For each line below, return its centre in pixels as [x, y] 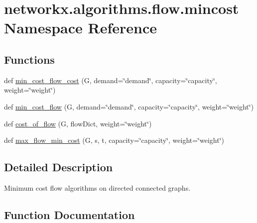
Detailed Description [59, 167]
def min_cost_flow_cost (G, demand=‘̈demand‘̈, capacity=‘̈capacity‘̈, [111, 80]
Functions [29, 59]
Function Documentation [69, 214]
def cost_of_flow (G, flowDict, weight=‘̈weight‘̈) [78, 123]
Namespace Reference [80, 28]
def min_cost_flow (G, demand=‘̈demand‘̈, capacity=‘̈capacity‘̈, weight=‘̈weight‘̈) [129, 106]
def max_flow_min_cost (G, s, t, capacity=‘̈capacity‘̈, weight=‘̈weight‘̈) [114, 140]
